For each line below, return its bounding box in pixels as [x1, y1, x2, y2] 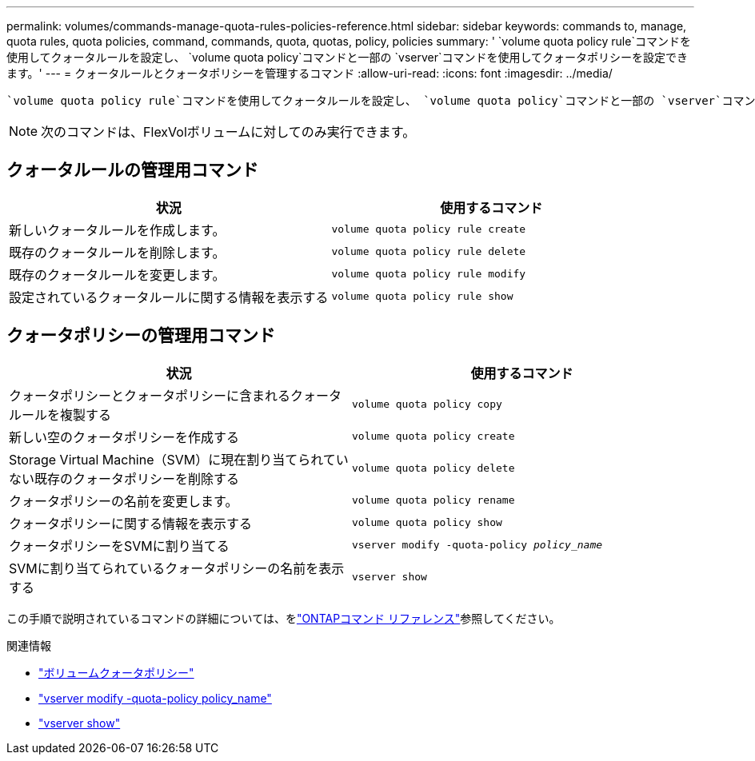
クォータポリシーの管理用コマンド [6, 325, 275, 346]
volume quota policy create [352, 430, 515, 443]
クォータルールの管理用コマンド [6, 160, 258, 181]
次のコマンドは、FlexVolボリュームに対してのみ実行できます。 [41, 124, 416, 140]
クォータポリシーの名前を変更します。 [9, 492, 238, 509]
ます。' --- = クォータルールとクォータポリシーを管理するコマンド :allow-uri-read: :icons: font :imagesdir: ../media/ [6, 66, 613, 80]
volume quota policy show [352, 516, 502, 529]
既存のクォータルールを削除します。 [9, 244, 226, 261]
